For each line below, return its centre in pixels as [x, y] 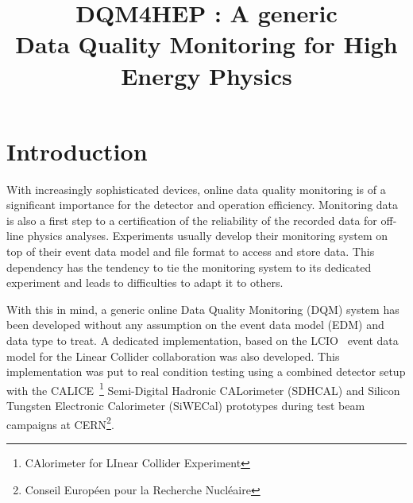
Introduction [77, 151]
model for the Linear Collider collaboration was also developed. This [173, 356]
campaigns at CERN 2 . [60, 423]
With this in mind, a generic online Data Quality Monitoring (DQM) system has [203, 309]
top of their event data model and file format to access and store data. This [191, 251]
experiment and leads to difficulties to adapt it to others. [145, 282]
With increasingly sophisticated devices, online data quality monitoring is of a [196, 189]
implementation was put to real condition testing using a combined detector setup [206, 371]
